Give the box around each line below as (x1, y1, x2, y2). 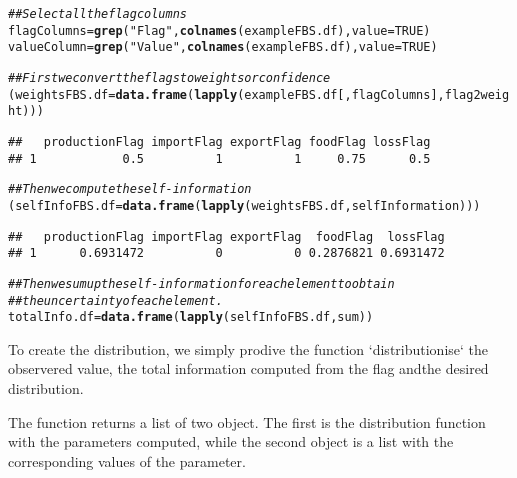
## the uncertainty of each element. (8, 293, 223, 308)
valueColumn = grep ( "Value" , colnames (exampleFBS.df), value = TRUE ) (8, 40, 438, 55)
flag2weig (444, 87, 510, 102)
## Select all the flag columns (8, 7, 188, 21)
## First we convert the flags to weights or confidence (8, 70, 331, 85)
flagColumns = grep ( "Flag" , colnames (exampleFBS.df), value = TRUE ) (8, 23, 431, 38)
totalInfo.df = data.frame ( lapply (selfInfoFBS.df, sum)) (8, 310, 374, 325)
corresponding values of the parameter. (8, 450, 246, 471)
